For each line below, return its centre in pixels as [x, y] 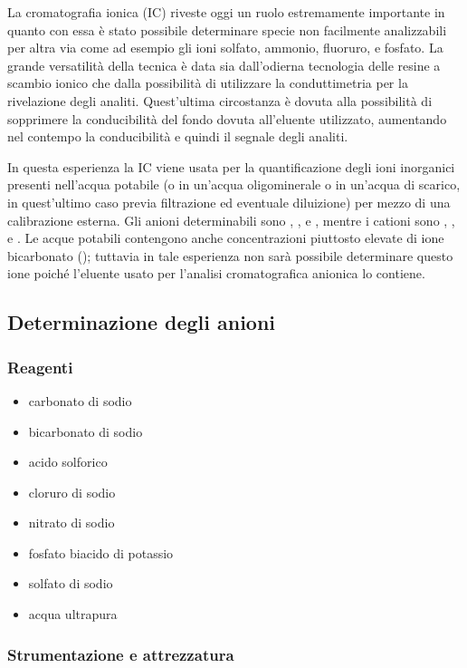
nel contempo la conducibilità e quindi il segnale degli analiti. [178, 136]
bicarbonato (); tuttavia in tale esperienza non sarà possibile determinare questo [230, 255]
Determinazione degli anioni [142, 322]
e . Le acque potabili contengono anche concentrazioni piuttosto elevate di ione [226, 238]
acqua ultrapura [73, 614]
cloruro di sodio [72, 492]
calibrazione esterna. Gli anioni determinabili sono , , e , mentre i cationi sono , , [231, 220]
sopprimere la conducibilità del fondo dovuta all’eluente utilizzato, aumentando [227, 118]
